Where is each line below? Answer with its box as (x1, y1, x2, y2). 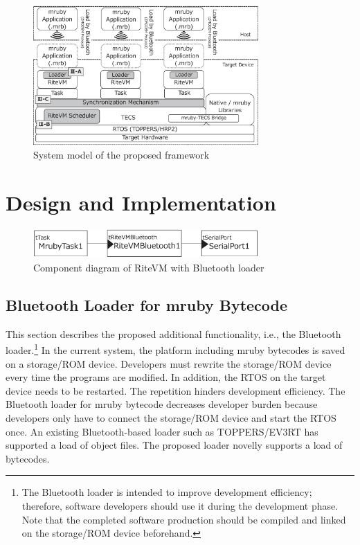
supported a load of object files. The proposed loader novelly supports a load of (6, 438, 343, 452)
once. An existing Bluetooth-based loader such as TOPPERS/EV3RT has (6, 424, 318, 438)
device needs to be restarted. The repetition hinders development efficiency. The (6, 383, 345, 397)
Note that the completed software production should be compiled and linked (21, 512, 346, 526)
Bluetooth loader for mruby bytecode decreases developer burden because (6, 397, 318, 411)
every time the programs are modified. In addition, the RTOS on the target (6, 370, 326, 384)
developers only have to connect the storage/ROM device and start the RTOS (6, 411, 336, 425)
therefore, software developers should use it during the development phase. (21, 499, 339, 513)
